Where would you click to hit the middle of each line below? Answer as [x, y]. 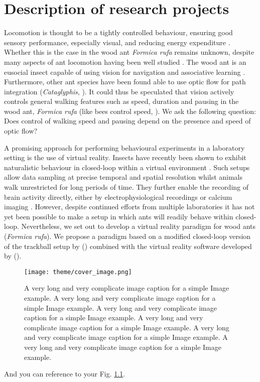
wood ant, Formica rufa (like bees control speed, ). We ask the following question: [130, 111]
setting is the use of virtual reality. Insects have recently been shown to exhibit [125, 157]
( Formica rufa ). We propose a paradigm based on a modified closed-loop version [127, 236]
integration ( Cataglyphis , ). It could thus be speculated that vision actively [119, 91]
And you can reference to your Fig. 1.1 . [65, 374]
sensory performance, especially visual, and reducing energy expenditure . [117, 42]
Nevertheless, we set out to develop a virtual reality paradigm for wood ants [138, 226]
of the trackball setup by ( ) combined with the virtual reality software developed [128, 246]
